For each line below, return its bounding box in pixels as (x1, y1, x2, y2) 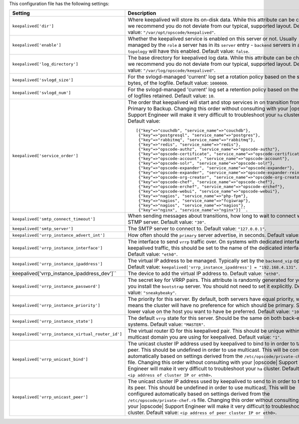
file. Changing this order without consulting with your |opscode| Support (128, 359, 298, 366)
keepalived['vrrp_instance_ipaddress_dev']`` (12, 270, 117, 277)
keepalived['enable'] (12, 42, 62, 47)
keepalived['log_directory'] (12, 61, 79, 67)
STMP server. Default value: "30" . (128, 218, 206, 225)
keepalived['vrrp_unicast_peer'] (12, 394, 88, 400)
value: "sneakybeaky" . (128, 289, 177, 296)
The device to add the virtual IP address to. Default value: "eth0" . (128, 270, 280, 277)
